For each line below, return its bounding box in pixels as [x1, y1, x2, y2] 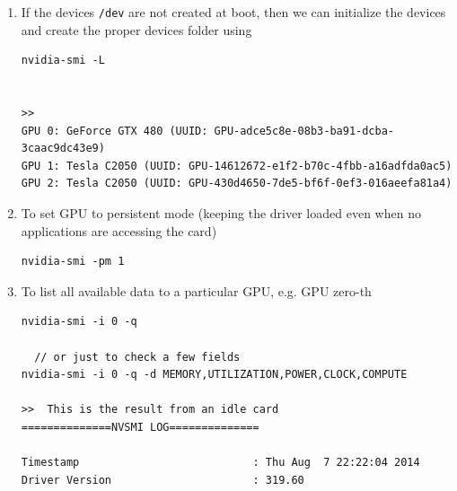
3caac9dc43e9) [21, 142, 105, 155]
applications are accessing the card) [21, 221, 217, 240]
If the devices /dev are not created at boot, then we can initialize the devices [21, 3, 446, 21]
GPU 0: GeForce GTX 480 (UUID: [21, 124, 208, 137]
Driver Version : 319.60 [21, 473, 304, 487]
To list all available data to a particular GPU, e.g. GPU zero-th [21, 281, 372, 300]
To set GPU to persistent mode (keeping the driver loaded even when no [21, 204, 421, 222]
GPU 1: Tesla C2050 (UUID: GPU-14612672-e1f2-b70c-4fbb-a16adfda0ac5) [21, 159, 453, 172]
